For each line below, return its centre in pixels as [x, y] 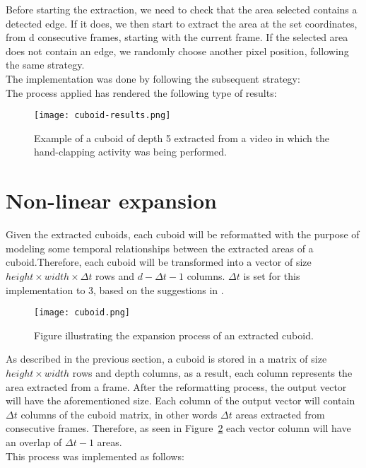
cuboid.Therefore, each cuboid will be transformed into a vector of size [159, 262]
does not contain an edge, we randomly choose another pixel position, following [177, 51]
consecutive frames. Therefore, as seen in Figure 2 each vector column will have [178, 428]
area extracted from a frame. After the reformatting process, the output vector [176, 386]
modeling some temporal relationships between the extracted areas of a [160, 248]
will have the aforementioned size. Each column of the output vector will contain [181, 400]
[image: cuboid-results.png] [102, 116]
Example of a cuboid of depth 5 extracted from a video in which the [182, 138]
